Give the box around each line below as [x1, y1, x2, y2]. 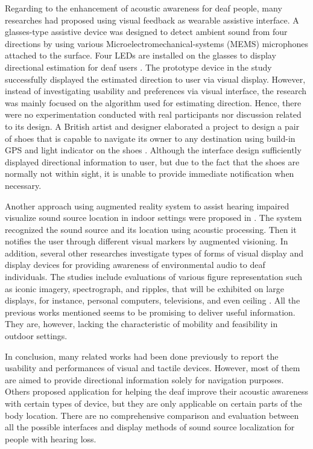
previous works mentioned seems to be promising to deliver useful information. [5, 305, 296, 318]
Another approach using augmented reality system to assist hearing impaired [5, 199, 289, 212]
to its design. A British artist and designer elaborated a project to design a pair [5, 119, 300, 132]
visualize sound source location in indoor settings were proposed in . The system [5, 211, 302, 224]
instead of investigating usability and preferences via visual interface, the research [5, 84, 306, 97]
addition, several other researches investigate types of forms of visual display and [5, 246, 304, 259]
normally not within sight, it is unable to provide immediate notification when [5, 167, 294, 180]
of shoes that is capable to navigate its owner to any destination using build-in [5, 132, 296, 144]
